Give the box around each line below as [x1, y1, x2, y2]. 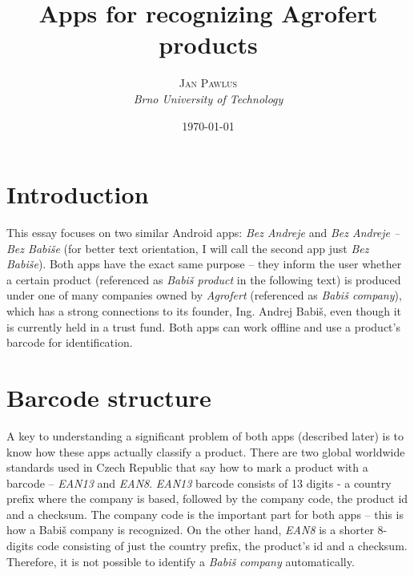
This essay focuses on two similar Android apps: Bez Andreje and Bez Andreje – [6, 224, 400, 241]
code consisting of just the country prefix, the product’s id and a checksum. [37, 537, 408, 554]
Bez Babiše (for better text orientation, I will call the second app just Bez [6, 239, 369, 256]
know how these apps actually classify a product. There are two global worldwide [6, 443, 405, 460]
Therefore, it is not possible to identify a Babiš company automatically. [6, 553, 355, 569]
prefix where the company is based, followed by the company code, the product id [6, 490, 408, 507]
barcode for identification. [6, 334, 133, 351]
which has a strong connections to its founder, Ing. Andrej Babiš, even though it [6, 303, 402, 319]
